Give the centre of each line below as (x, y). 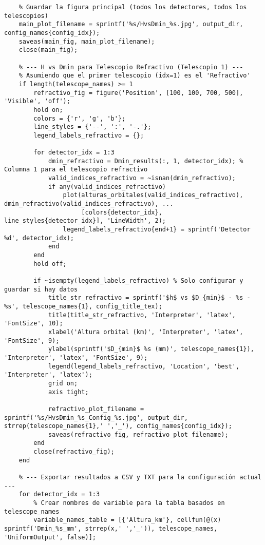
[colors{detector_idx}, (122, 212)
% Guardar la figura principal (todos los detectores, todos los (133, 7)
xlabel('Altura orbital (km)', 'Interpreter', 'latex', (146, 332)
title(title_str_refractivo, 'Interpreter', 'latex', (142, 315)
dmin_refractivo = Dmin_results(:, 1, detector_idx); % (146, 161)
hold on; (48, 110)
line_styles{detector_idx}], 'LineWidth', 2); (85, 221)
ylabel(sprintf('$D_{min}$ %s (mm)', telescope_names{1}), (151, 349)
